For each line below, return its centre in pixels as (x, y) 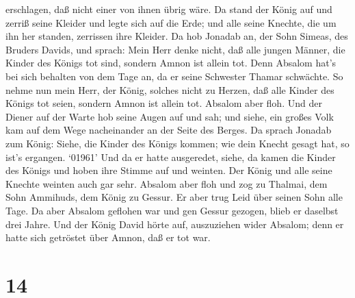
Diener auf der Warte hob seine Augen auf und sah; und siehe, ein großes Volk (170, 116)
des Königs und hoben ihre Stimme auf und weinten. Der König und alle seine (169, 170)
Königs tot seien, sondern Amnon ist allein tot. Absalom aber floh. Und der (164, 103)
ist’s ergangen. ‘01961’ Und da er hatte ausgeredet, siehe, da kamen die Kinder (171, 157)
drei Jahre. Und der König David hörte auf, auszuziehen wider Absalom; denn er (175, 224)
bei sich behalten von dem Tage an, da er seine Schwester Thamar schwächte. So (174, 76)
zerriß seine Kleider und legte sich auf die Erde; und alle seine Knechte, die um (171, 22)
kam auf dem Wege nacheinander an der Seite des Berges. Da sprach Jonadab (169, 130)
